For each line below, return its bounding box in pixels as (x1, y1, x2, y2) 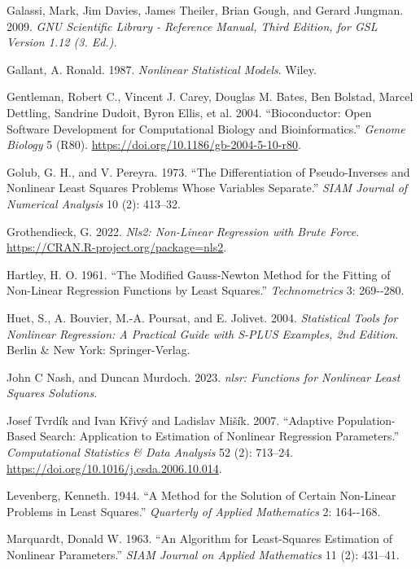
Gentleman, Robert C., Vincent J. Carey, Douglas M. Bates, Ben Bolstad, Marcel (7, 88, 413, 105)
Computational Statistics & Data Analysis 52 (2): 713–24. (7, 444, 294, 461)
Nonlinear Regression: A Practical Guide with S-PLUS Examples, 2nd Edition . (7, 325, 399, 342)
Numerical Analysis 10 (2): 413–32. (7, 195, 182, 212)
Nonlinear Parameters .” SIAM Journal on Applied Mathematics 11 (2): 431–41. (7, 546, 400, 563)
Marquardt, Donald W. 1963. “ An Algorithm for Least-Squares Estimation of (7, 530, 392, 547)
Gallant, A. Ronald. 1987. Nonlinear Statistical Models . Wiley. (7, 60, 317, 77)
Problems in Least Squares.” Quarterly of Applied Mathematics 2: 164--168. (7, 502, 381, 519)
